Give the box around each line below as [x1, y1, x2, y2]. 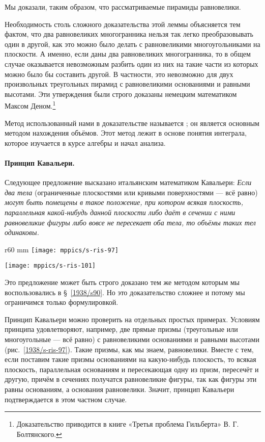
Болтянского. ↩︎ [16, 428, 62, 439]
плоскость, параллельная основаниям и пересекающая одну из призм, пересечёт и [5, 363, 259, 374]
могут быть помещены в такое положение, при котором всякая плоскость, [5, 197, 244, 207]
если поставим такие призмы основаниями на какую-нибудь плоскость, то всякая [5, 354, 256, 365]
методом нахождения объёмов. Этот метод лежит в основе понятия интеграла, [5, 127, 247, 138]
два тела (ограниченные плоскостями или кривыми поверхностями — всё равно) [5, 187, 258, 197]
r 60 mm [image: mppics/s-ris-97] [5, 244, 119, 254]
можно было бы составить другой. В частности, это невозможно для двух [5, 68, 233, 79]
